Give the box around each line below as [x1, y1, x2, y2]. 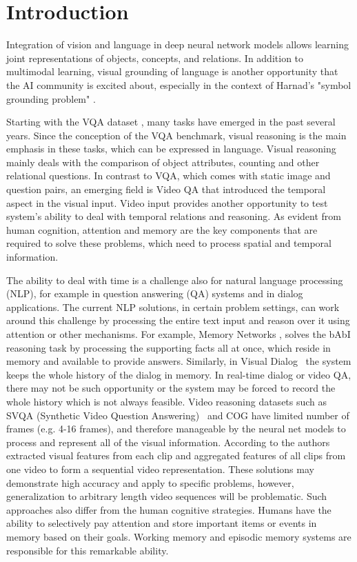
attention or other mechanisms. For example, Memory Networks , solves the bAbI [6, 327, 351, 341]
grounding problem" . [6, 91, 96, 106]
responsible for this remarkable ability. [6, 543, 169, 557]
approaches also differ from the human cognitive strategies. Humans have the [6, 502, 331, 516]
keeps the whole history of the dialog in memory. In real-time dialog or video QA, [6, 367, 351, 381]
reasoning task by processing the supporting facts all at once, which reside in [6, 340, 331, 354]
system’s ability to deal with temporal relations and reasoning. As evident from [6, 209, 341, 223]
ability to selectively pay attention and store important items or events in [6, 516, 317, 530]
